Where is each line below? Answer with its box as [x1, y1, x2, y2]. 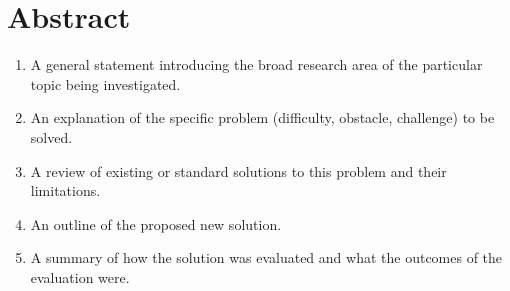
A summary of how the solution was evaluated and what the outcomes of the [30, 247, 503, 268]
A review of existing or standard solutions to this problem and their [30, 160, 447, 181]
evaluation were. [30, 266, 130, 287]
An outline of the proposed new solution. [30, 213, 282, 234]
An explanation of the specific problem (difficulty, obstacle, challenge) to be [30, 107, 495, 128]
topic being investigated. [30, 73, 181, 94]
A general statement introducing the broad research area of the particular [30, 54, 483, 75]
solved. [30, 126, 73, 147]
